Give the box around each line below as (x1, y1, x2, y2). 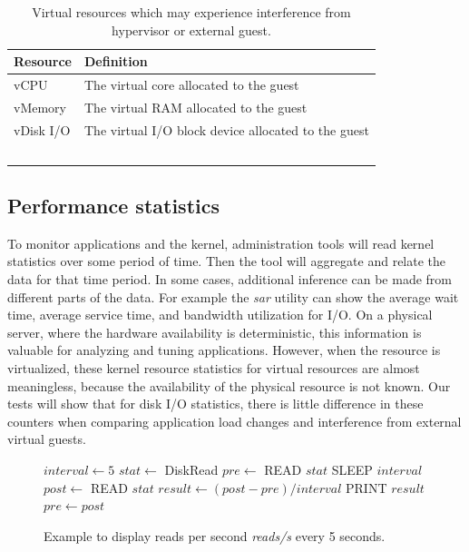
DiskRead (164, 459, 219, 478)
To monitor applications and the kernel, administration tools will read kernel (7, 233, 435, 252)
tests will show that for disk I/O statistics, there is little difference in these (7, 394, 424, 413)
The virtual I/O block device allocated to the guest (83, 120, 369, 139)
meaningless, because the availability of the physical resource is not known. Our (7, 376, 451, 395)
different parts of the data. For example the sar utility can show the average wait (7, 287, 459, 306)
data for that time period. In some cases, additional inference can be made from (7, 270, 452, 289)
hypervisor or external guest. (112, 20, 271, 39)
